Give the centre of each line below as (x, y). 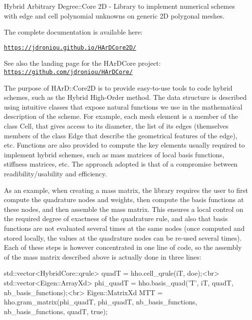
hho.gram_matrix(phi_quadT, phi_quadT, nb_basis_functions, (101, 302)
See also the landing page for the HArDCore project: (82, 63)
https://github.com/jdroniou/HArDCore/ (68, 72)
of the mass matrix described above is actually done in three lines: (103, 256)
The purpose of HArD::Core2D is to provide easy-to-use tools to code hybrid (118, 87)
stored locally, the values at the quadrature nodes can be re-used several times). (123, 237)
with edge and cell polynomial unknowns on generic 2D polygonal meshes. (114, 15)
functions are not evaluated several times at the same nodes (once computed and (124, 228)
